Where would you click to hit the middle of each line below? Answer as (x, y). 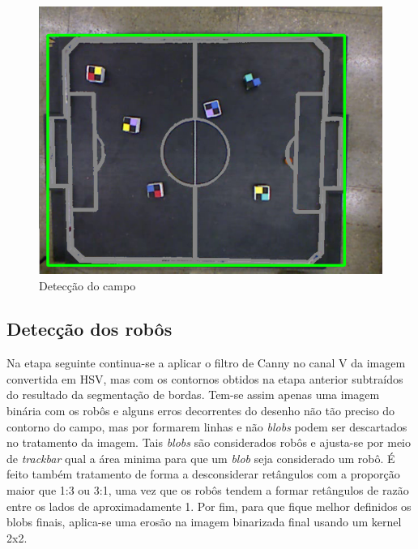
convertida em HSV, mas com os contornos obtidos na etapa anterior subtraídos (205, 378)
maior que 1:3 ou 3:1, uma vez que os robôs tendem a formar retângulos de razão (208, 490)
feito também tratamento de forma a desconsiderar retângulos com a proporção (203, 474)
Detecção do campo (87, 285)
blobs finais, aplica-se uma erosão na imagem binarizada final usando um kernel (204, 522)
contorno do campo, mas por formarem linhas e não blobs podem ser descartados (207, 426)
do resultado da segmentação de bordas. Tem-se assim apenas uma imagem (193, 395)
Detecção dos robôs (90, 329)
